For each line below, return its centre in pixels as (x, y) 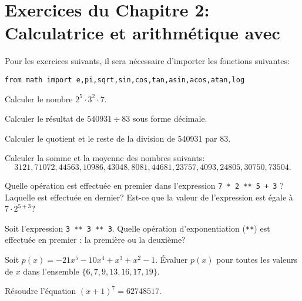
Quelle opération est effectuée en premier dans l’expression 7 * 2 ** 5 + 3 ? (144, 185)
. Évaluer (172, 260)
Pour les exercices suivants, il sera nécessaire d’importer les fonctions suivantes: (147, 61)
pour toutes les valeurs (257, 260)
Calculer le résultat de (45, 118)
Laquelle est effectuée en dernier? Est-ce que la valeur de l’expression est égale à (149, 197)
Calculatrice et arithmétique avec (142, 33)
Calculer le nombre (39, 98)
